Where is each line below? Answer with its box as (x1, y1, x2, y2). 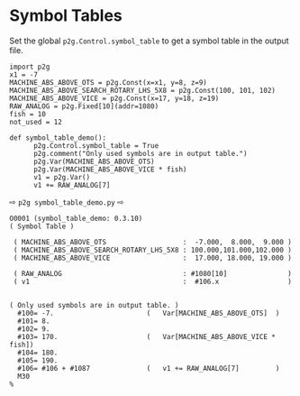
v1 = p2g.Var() (32, 172, 91, 181)
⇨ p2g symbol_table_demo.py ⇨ (9, 196, 124, 207)
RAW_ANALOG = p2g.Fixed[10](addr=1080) (9, 101, 159, 111)
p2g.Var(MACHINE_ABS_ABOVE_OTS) (32, 157, 155, 166)
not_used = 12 (9, 117, 63, 126)
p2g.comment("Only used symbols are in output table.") (32, 149, 248, 158)
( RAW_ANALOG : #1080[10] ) (13, 269, 293, 278)
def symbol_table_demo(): (9, 133, 106, 143)
